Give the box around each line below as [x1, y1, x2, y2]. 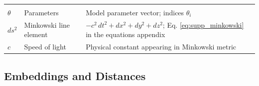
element [24, 29, 48, 40]
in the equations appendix [86, 29, 165, 40]
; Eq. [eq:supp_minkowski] [162, 19, 244, 30]
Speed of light [24, 42, 66, 52]
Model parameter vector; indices [86, 7, 184, 17]
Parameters [24, 7, 59, 17]
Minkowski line [24, 19, 70, 30]
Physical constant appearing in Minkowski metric [86, 42, 237, 52]
